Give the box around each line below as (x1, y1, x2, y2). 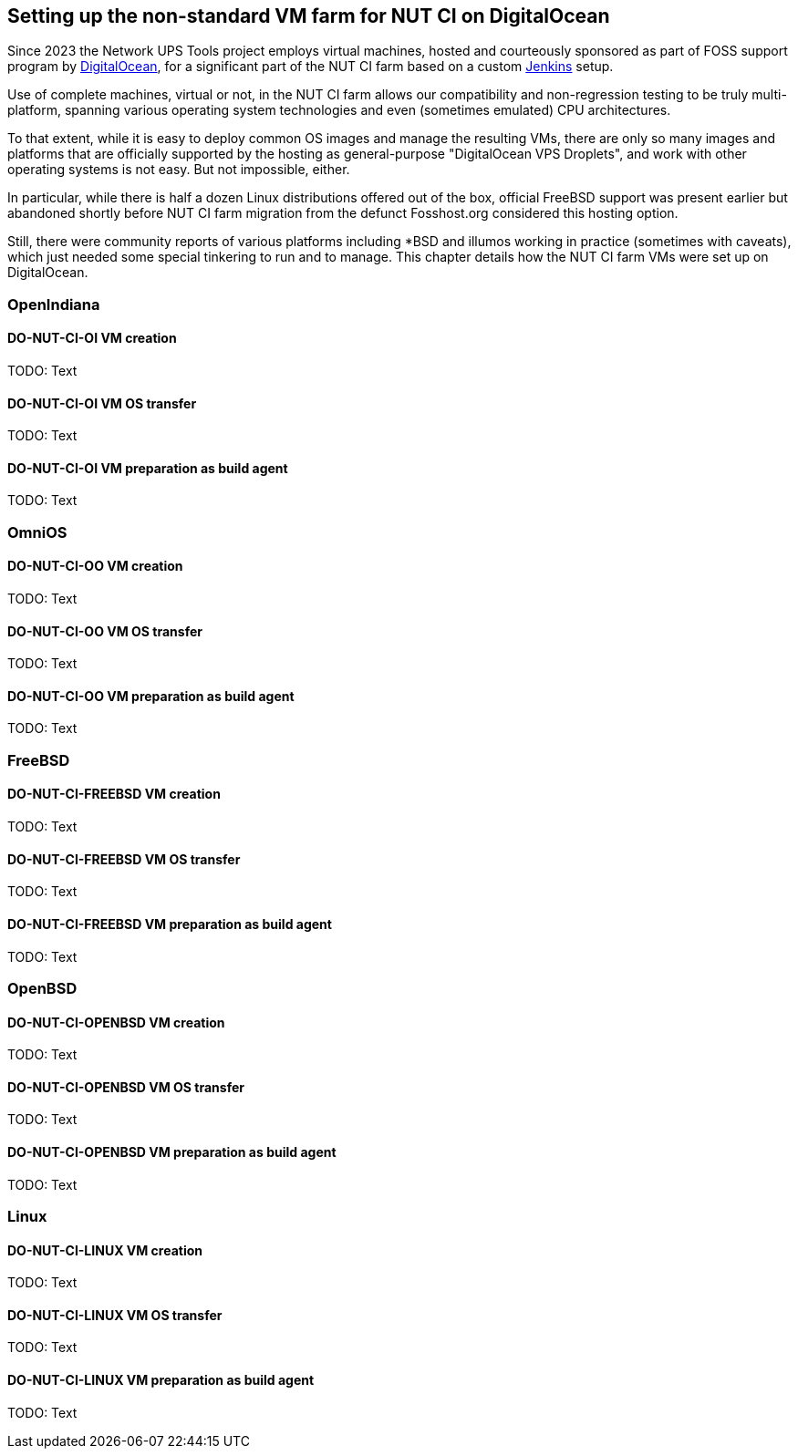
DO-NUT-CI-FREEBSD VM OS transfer (7, 851, 241, 867)
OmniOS (7, 522, 67, 542)
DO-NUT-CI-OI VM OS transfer (7, 395, 197, 411)
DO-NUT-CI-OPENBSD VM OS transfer (7, 1079, 244, 1095)
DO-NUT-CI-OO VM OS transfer (7, 623, 202, 639)
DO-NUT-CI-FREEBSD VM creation (7, 786, 221, 802)
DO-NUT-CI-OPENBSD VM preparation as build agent (7, 1143, 337, 1160)
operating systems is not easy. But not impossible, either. (7, 161, 350, 178)
